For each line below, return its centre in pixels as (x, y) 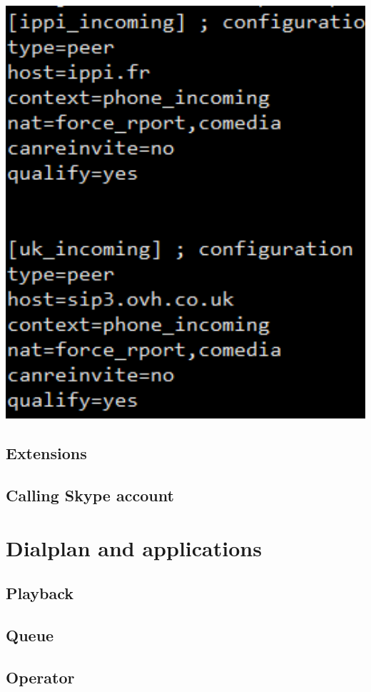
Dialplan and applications (134, 547)
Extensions (46, 453)
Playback (40, 593)
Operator (40, 677)
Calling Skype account (90, 495)
